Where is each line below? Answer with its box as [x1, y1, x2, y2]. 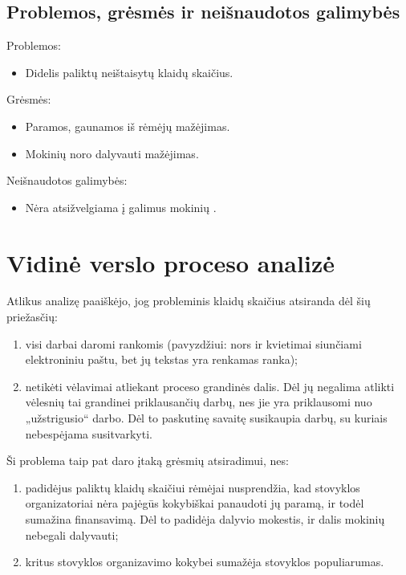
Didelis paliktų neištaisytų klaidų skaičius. [25, 63, 233, 80]
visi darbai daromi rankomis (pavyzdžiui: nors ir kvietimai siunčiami [25, 335, 362, 352]
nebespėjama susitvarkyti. [25, 425, 152, 442]
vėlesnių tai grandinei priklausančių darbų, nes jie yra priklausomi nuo [25, 394, 372, 410]
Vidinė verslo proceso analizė [6, 246, 335, 279]
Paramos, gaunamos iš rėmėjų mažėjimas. [25, 117, 230, 134]
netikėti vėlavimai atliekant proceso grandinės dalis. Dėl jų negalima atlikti [25, 377, 395, 394]
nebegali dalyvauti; [25, 526, 119, 543]
